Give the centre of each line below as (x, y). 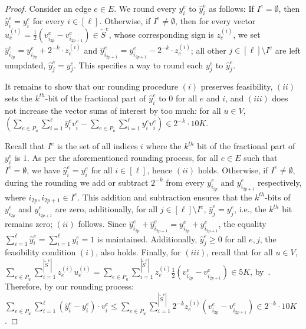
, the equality (242, 224)
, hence (160, 170)
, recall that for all (240, 252)
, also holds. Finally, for (138, 252)
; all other (208, 50)
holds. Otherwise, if (233, 170)
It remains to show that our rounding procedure (91, 86)
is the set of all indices (97, 146)
